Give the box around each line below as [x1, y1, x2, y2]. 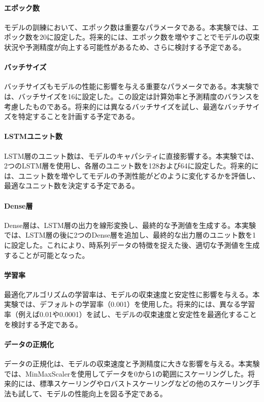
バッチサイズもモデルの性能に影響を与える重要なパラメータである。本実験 [4, 81, 252, 92]
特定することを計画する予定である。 [18, 111, 139, 122]
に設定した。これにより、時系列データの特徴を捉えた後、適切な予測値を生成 [4, 239, 260, 250]
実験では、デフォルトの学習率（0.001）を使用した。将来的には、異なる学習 [4, 299, 255, 309]
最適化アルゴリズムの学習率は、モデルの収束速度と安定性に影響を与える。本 [4, 289, 260, 299]
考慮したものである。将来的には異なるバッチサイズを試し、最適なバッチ [4, 101, 246, 111]
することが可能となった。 [4, 249, 89, 260]
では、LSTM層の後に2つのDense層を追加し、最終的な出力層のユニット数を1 [4, 229, 256, 240]
